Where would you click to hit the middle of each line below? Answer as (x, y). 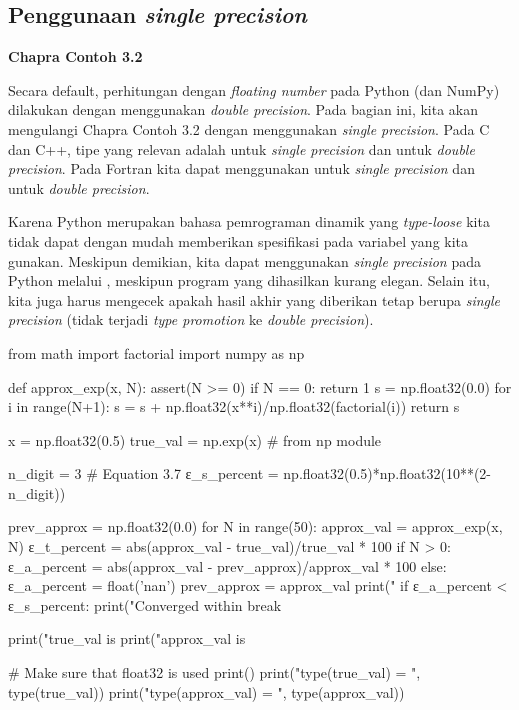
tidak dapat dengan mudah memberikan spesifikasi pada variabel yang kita (238, 240)
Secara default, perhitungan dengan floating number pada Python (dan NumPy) (254, 89)
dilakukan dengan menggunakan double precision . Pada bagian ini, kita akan (243, 109)
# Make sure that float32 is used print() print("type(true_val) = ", (214, 672)
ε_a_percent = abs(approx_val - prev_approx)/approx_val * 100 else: (227, 565)
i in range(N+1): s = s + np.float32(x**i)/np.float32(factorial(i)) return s (234, 406)
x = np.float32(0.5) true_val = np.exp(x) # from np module (195, 439)
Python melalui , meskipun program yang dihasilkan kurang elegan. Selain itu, (249, 280)
